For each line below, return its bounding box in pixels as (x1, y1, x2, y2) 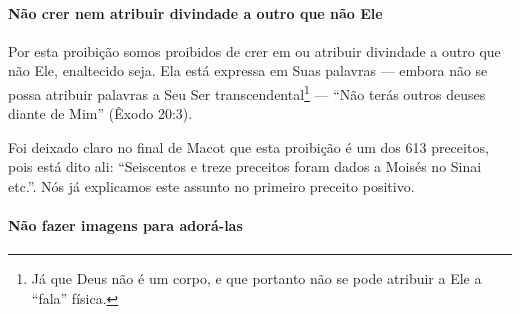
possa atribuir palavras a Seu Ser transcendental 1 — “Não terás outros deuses (8, 80, 486, 104)
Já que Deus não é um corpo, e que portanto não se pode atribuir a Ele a (31, 268, 482, 289)
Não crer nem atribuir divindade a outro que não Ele (8, 2, 383, 23)
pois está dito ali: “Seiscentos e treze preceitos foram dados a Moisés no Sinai (8, 156, 482, 177)
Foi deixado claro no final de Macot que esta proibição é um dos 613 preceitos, (8, 136, 489, 157)
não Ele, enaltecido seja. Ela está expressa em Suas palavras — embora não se (8, 60, 488, 81)
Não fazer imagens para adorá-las (8, 215, 243, 236)
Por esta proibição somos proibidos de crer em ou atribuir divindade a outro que (8, 40, 501, 61)
